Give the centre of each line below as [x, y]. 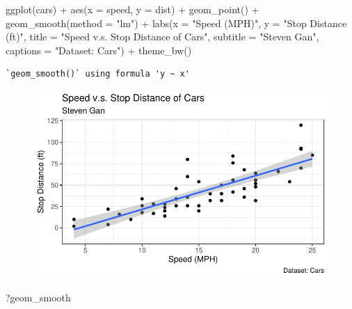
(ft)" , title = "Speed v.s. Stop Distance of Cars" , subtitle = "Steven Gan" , [162, 37]
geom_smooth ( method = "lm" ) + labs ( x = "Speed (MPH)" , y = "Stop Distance [176, 23]
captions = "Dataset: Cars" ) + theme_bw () [99, 50]
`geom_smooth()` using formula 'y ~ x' [98, 74]
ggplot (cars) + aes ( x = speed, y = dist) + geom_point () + [133, 9]
